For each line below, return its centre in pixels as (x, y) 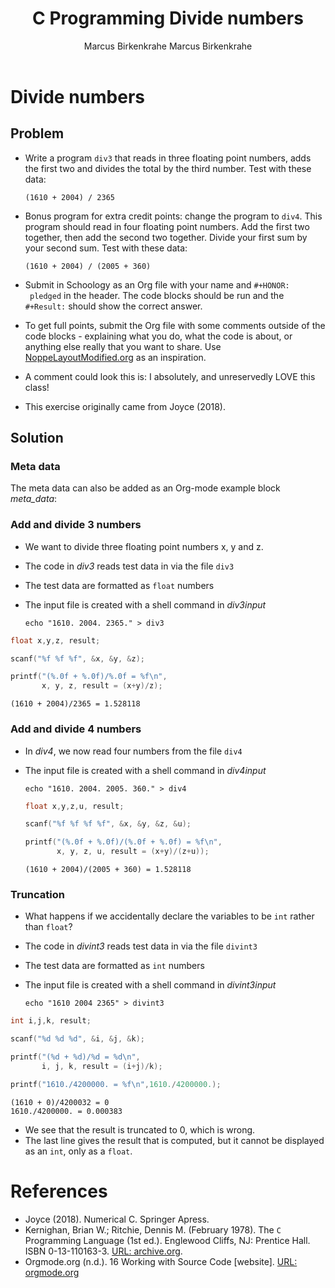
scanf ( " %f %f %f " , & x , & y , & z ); (78, 658)
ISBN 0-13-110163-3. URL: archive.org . (103, 1251)
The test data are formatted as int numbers (114, 966)
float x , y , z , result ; (55, 640)
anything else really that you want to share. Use (123, 346)
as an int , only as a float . (78, 1151)
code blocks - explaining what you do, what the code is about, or (158, 336)
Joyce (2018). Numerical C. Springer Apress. (117, 1219)
